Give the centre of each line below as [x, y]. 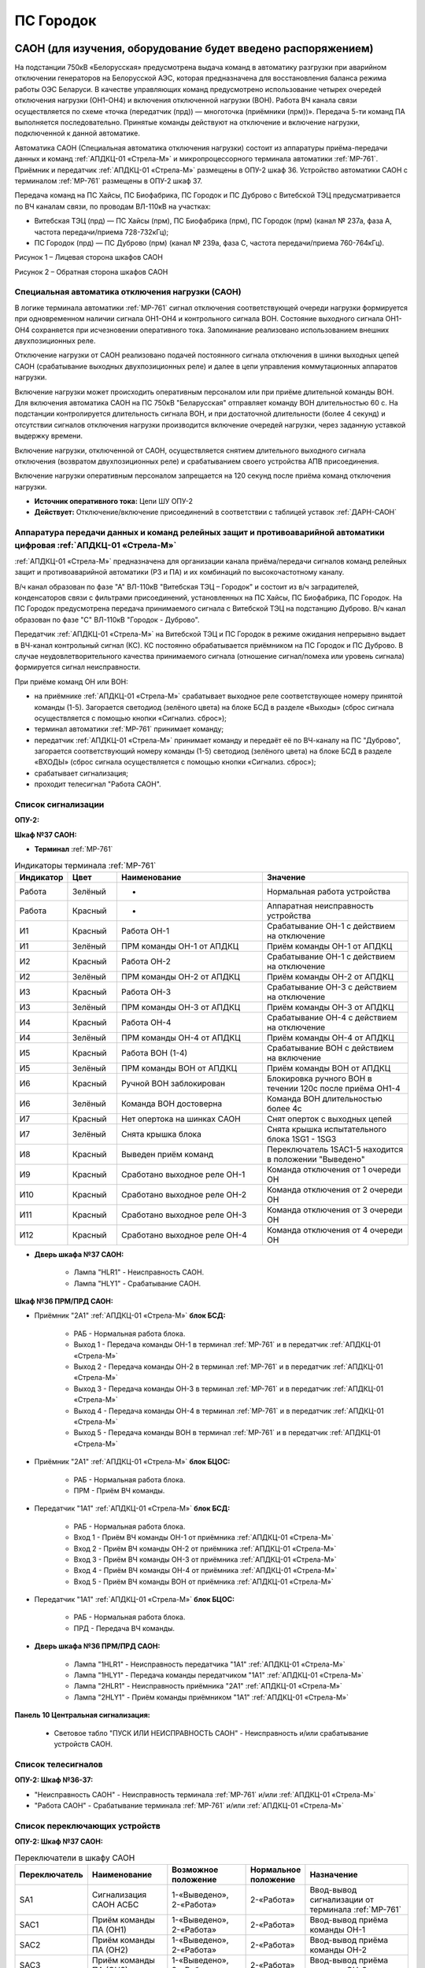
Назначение [334, 1874]
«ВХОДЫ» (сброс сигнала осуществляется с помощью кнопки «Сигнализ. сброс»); [175, 762]
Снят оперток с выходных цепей [329, 1119]
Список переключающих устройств [87, 1826]
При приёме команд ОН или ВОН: [72, 682]
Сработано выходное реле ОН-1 [183, 1175]
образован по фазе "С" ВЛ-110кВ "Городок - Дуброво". [107, 620]
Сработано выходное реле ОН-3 [184, 1215]
